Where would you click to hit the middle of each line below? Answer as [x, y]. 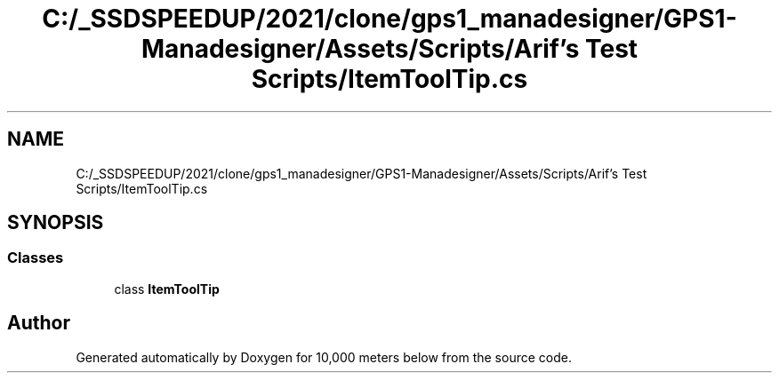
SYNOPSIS [56, 223]
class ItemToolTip [167, 289]
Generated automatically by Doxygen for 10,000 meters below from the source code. [324, 357]
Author [39, 323]
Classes [36, 258]
